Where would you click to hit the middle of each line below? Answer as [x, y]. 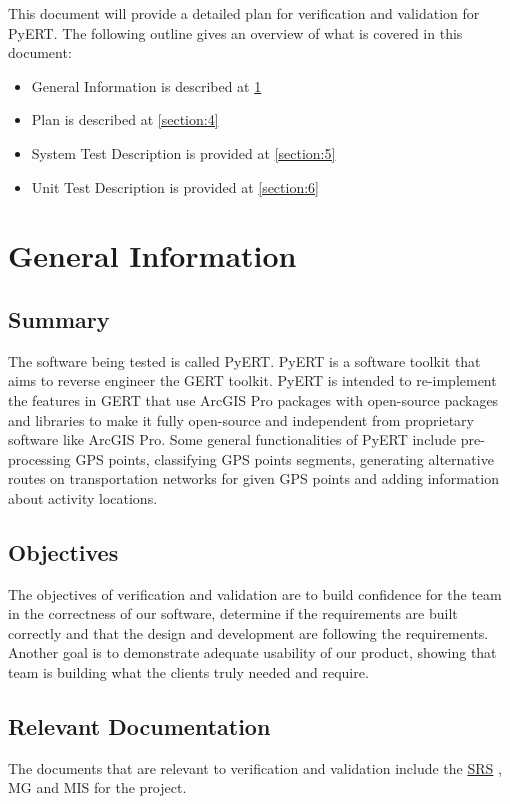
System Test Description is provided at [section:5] [183, 152]
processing [39, 458]
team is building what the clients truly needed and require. [188, 672]
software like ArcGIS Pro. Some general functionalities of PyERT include [232, 439]
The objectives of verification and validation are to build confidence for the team [255, 593]
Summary [59, 318]
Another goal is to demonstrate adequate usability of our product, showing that [252, 652]
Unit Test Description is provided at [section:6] [175, 186]
